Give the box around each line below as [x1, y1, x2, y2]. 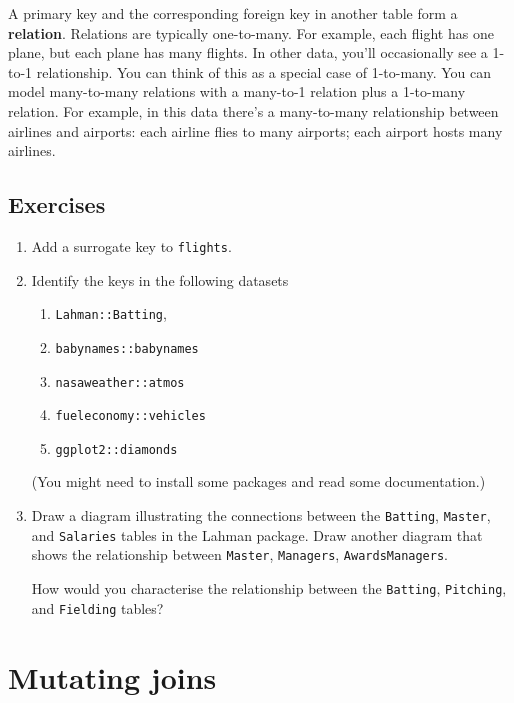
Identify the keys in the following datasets [31, 269, 289, 290]
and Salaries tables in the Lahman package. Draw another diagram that [31, 524, 483, 545]
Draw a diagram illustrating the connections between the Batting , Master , [31, 505, 491, 526]
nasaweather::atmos [55, 375, 185, 390]
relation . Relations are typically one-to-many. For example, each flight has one [8, 22, 494, 43]
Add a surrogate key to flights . [31, 235, 232, 256]
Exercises [8, 189, 106, 220]
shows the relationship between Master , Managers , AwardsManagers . [31, 544, 448, 565]
